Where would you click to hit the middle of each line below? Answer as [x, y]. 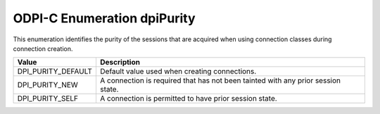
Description [120, 62]
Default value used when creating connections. [178, 71]
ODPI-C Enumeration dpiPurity [104, 18]
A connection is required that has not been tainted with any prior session [220, 80]
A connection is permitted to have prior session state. [188, 99]
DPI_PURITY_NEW [48, 85]
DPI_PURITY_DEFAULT [55, 71]
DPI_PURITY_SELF [48, 99]
